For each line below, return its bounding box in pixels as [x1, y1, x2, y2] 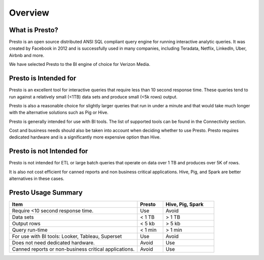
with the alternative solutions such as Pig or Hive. [9, 110, 109, 116]
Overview [9, 7, 49, 18]
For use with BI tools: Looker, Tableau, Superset [12, 233, 122, 240]
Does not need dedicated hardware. [12, 240, 95, 246]
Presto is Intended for [9, 74, 77, 82]
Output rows [12, 220, 41, 227]
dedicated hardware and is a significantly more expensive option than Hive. [9, 134, 161, 140]
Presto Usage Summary [9, 188, 83, 197]
